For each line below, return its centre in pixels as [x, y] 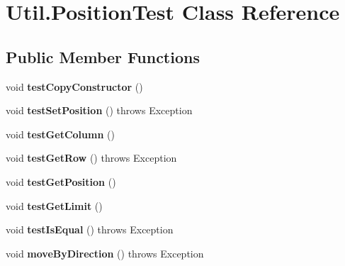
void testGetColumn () [60, 134]
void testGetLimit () [54, 205]
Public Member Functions [103, 56]
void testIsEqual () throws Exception [90, 229]
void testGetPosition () [61, 181]
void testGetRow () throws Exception [91, 158]
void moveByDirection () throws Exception [105, 253]
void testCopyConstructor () [74, 86]
